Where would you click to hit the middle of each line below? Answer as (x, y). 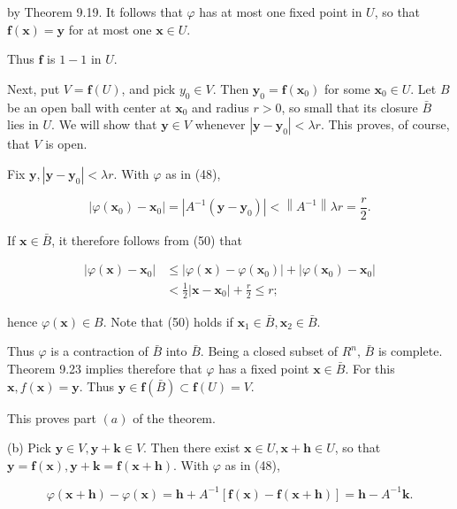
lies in (23, 124)
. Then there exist (192, 447)
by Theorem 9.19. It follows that (95, 12)
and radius (221, 107)
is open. (66, 144)
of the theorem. (174, 417)
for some (347, 88)
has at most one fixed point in (281, 12)
